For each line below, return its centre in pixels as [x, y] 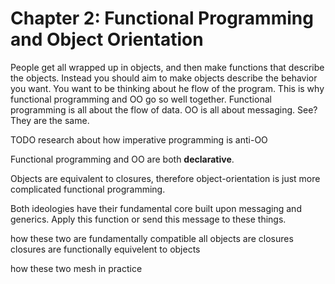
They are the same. [50, 120]
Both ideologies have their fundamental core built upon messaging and [156, 208]
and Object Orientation [107, 39]
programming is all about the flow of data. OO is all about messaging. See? [164, 109]
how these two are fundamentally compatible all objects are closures [152, 238]
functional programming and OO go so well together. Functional [141, 99]
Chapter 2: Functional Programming [162, 18]
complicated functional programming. [88, 189]
